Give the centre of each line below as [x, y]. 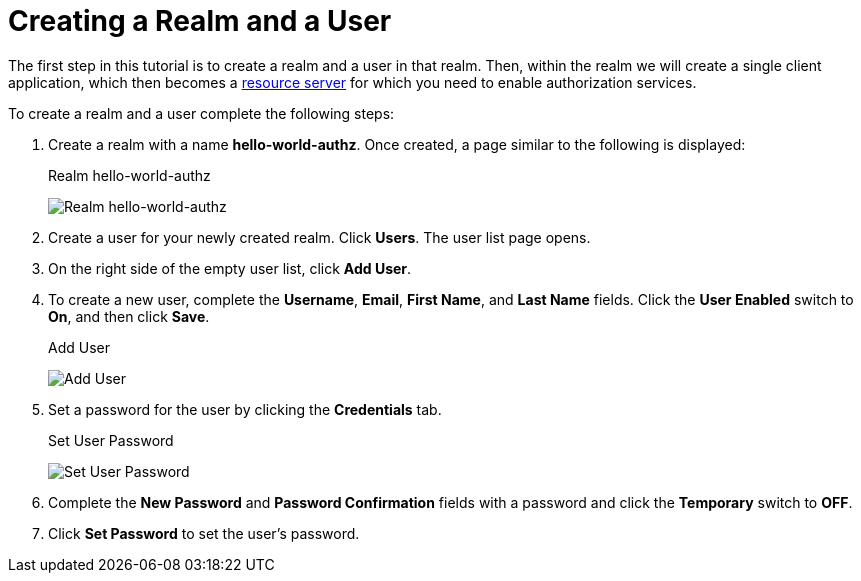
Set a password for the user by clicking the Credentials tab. [245, 409]
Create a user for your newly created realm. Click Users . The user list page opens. [319, 237]
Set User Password [111, 440]
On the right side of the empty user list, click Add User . [230, 268]
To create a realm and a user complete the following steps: [201, 113]
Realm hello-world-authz [129, 175]
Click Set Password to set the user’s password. [204, 533]
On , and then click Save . [129, 316]
